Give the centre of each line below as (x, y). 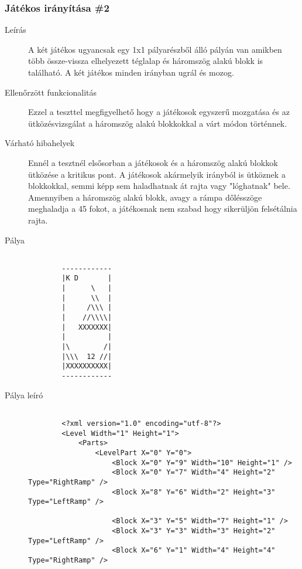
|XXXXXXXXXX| (87, 366)
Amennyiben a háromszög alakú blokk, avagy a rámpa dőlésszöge (145, 197)
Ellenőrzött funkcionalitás (51, 92)
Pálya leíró (24, 394)
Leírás (16, 30)
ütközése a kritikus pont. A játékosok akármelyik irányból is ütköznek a (157, 174)
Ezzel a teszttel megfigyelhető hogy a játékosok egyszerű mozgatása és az (159, 112)
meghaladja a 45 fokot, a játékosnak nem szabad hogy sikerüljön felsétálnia (163, 209)
